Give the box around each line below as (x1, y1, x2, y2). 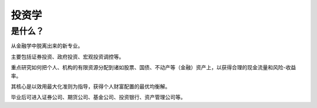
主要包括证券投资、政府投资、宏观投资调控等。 (11, 53, 124, 60)
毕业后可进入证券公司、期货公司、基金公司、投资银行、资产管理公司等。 (11, 94, 186, 101)
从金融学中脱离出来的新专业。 (11, 42, 83, 49)
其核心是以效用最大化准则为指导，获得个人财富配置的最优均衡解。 (11, 83, 170, 90)
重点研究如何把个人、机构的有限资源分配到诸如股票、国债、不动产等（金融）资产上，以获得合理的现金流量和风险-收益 (11, 64, 296, 71)
